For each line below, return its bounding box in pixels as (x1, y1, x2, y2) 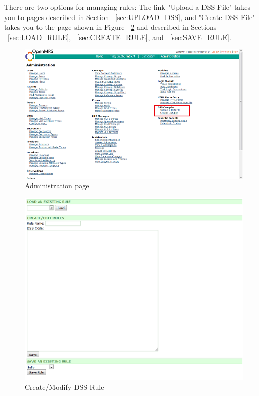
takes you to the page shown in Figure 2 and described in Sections (4, 22, 217, 32)
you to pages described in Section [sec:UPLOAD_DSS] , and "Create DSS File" (4, 11, 255, 22)
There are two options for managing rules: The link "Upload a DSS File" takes (4, 2, 251, 12)
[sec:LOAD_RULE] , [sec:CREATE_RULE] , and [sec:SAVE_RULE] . (8, 31, 231, 42)
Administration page (25, 180, 89, 191)
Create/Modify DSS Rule (25, 381, 104, 392)
